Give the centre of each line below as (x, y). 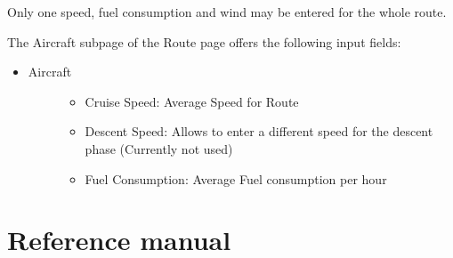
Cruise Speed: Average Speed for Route (192, 101)
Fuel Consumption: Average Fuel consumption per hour (236, 178)
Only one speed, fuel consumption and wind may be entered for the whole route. (227, 12)
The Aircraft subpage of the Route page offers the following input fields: (204, 41)
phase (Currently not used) (159, 148)
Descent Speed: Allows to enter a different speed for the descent (259, 131)
